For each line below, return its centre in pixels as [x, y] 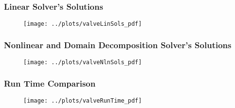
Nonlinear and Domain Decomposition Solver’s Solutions [118, 45]
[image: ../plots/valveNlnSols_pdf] [83, 63]
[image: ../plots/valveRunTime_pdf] [83, 100]
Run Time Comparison [50, 83]
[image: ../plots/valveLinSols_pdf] [83, 24]
